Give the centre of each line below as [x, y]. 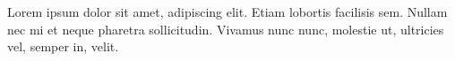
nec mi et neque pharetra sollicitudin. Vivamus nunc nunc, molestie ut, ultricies [226, 29]
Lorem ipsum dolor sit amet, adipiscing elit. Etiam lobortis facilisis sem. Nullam [227, 11]
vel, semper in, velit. [63, 46]
